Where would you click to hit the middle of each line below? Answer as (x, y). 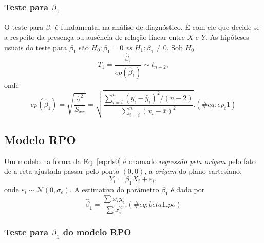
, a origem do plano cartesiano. (193, 171)
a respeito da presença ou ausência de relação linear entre (95, 37)
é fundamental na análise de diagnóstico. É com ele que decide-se (157, 26)
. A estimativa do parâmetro (114, 189)
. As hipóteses (227, 37)
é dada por (188, 189)
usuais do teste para (36, 47)
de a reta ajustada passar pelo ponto (62, 171)
